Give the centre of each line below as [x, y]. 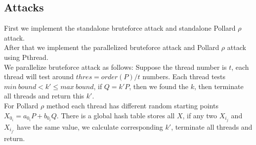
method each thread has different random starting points [132, 105]
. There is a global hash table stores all [116, 115]
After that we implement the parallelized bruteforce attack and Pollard [112, 47]
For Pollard [21, 105]
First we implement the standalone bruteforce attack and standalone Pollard [120, 28]
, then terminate [219, 86]
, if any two [200, 115]
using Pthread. [26, 57]
